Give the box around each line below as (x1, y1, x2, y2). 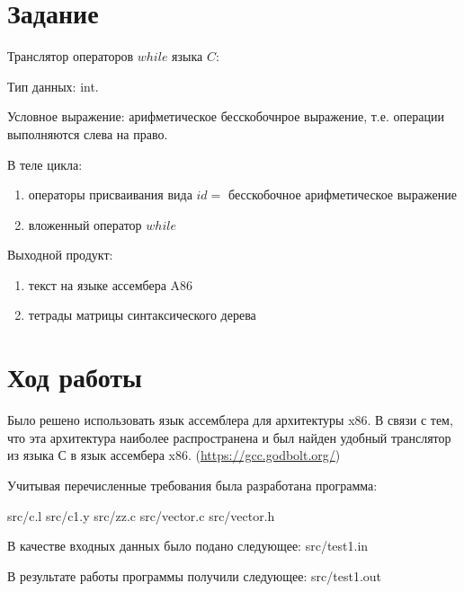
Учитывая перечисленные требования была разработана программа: (7, 475, 378, 494)
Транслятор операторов (7, 47, 134, 66)
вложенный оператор (28, 215, 142, 234)
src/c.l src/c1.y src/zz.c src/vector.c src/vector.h (7, 506, 275, 525)
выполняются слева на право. (7, 124, 168, 143)
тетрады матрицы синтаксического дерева (28, 305, 256, 324)
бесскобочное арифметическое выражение (228, 185, 457, 204)
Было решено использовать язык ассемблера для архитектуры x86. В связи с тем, (7, 411, 453, 429)
